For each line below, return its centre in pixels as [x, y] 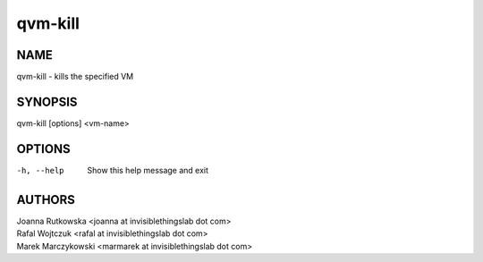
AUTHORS [46, 200]
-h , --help [40, 170]
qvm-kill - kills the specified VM [75, 77]
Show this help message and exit [148, 170]
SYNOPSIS [47, 101]
